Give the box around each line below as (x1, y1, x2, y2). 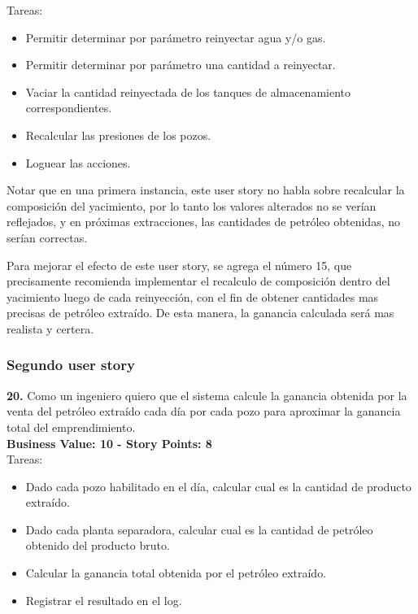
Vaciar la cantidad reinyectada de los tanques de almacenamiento (25, 83, 351, 100)
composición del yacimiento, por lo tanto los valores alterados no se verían (7, 197, 377, 214)
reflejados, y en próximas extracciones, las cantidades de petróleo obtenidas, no (7, 213, 400, 230)
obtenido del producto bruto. (25, 537, 170, 554)
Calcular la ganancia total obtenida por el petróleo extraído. (25, 564, 327, 581)
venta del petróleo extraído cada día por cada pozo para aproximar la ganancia (7, 403, 401, 420)
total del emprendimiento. (7, 418, 136, 435)
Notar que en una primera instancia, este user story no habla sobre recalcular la (7, 181, 405, 198)
